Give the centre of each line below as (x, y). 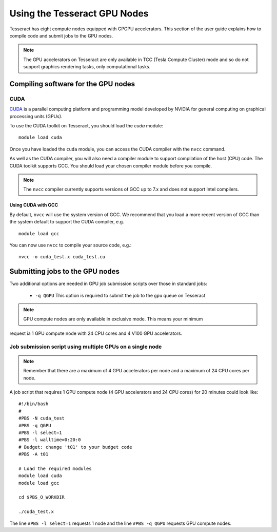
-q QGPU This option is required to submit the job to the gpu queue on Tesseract (120, 295)
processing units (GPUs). (36, 116)
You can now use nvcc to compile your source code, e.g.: (71, 245)
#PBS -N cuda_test (42, 418)
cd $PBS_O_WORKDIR (42, 497)
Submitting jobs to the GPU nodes (65, 271)
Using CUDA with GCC (34, 205)
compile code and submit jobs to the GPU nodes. (61, 35)
